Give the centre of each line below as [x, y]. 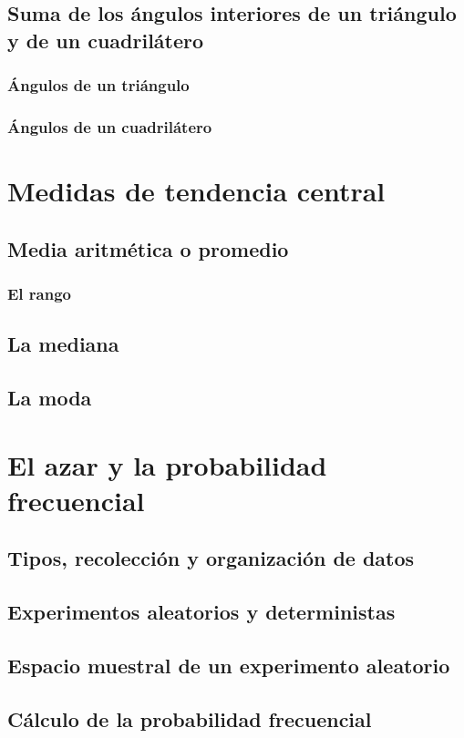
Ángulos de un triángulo [98, 85]
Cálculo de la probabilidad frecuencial [190, 718]
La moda [50, 398]
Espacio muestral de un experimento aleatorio [229, 665]
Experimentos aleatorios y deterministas [201, 612]
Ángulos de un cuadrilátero [110, 126]
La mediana [63, 344]
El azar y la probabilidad [167, 464]
